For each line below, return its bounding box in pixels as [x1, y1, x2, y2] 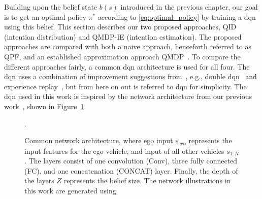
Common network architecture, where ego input [24, 135, 173, 146]
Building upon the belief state [4, 2, 97, 12]
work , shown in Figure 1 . [4, 101, 86, 111]
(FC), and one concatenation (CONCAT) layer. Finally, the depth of [24, 165, 238, 176]
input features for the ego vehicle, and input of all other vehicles [24, 145, 224, 156]
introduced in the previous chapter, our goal [120, 2, 258, 12]
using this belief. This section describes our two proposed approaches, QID [4, 21, 237, 32]
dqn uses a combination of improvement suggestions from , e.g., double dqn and [4, 71, 257, 82]
